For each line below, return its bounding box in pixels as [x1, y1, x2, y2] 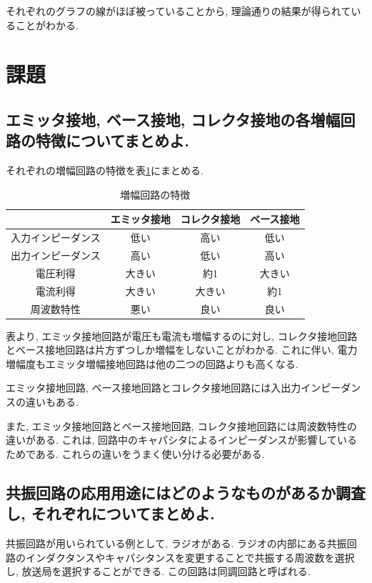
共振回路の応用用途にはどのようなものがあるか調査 [6, 481, 366, 503]
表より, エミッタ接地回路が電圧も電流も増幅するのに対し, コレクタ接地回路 [6, 328, 358, 343]
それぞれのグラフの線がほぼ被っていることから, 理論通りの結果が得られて [6, 4, 351, 18]
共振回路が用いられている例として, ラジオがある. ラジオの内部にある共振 [6, 536, 347, 550]
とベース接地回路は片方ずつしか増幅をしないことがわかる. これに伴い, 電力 [6, 342, 358, 357]
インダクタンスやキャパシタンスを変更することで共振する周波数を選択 [25, 549, 355, 564]
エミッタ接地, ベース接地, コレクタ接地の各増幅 [6, 108, 341, 130]
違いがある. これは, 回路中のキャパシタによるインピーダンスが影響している [6, 432, 357, 447]
